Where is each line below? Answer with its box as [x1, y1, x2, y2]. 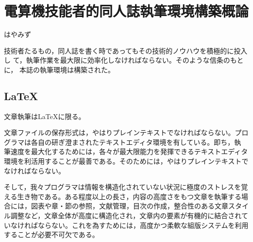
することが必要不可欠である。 [4, 229, 99, 240]
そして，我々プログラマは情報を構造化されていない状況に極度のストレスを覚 [4, 182, 248, 192]
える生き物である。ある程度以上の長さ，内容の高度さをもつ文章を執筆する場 [4, 191, 248, 201]
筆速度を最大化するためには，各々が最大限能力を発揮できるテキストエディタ [4, 146, 248, 156]
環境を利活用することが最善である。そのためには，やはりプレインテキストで [4, 156, 249, 166]
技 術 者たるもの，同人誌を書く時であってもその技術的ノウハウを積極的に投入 [4, 45, 248, 55]
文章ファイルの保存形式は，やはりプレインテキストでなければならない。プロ [4, 127, 249, 138]
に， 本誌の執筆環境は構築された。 [4, 64, 115, 74]
